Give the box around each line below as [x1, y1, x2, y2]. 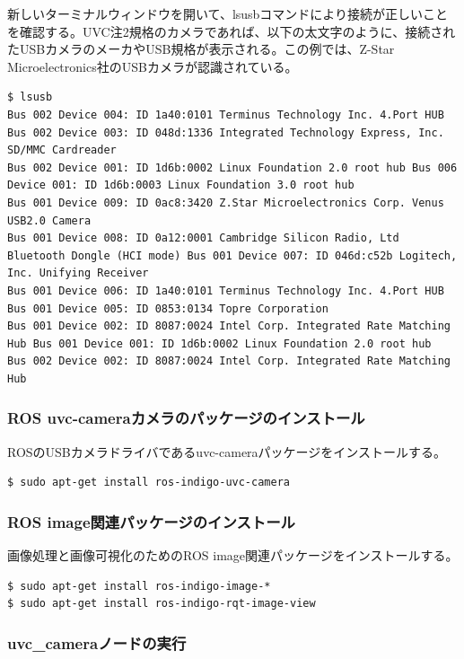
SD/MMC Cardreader [7, 144, 117, 157]
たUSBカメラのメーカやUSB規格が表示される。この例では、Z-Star [7, 40, 395, 58]
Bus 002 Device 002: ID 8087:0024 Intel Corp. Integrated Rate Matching [7, 355, 451, 368]
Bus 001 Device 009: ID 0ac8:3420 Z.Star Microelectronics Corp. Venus [7, 196, 444, 209]
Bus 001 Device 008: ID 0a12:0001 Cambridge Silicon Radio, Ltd [7, 232, 399, 245]
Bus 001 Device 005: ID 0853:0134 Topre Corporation [7, 302, 328, 315]
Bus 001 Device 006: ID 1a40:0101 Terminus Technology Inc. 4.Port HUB [7, 284, 444, 297]
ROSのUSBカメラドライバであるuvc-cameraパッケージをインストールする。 [7, 442, 447, 461]
